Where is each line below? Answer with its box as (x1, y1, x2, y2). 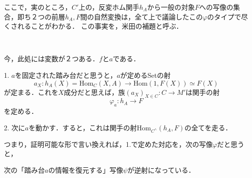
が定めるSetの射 (120, 70, 171, 80)
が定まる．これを (4, 87, 58, 97)
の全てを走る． (184, 122, 232, 132)
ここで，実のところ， (4, 2, 72, 12)
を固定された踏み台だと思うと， (15, 70, 117, 80)
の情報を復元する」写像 (48, 164, 123, 175)
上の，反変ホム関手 (78, 2, 139, 12)
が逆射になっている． (127, 164, 195, 175)
